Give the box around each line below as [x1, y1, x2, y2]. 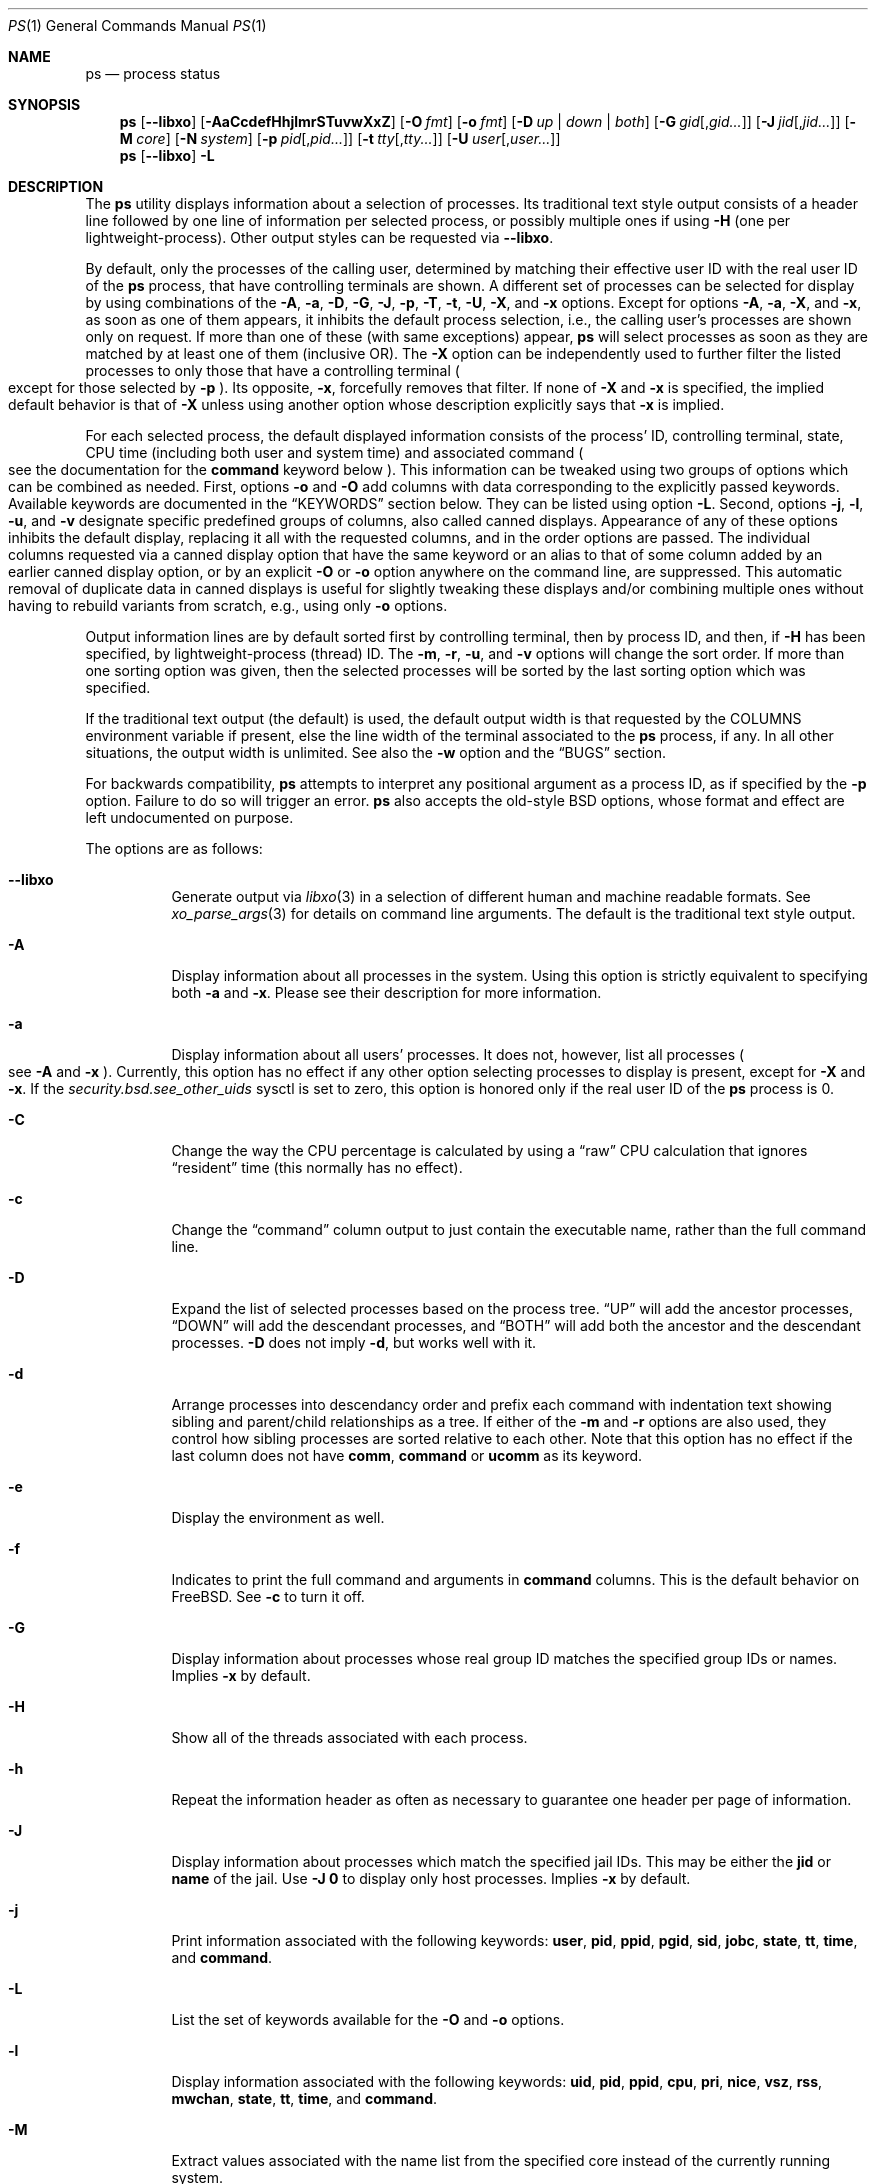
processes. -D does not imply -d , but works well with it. [171, 1334, 537, 1351]
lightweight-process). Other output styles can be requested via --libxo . [85, 229, 554, 246]
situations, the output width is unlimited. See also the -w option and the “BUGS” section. [85, 744, 666, 761]
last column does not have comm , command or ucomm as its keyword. [171, 1447, 643, 1464]
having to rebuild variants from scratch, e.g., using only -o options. [8, 597, 448, 614]
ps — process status [85, 65, 221, 82]
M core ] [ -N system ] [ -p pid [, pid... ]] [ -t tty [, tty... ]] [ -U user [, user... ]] [119, 130, 561, 147]
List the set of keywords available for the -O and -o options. [171, 2011, 565, 2028]
